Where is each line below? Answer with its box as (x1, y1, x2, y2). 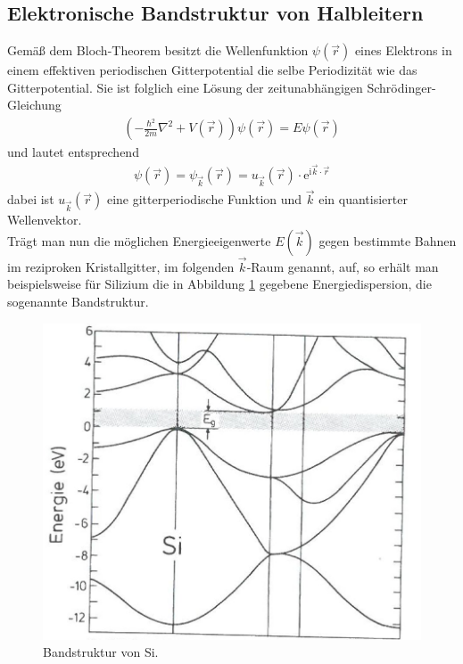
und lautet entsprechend (7, 143, 139, 161)
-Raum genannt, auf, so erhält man (246, 257, 439, 275)
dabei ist (7, 190, 54, 209)
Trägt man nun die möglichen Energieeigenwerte (7, 231, 271, 250)
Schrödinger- (367, 78, 436, 96)
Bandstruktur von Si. (43, 643, 159, 661)
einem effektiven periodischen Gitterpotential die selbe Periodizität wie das (7, 61, 418, 79)
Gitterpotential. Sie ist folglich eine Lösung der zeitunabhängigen (7, 78, 363, 96)
